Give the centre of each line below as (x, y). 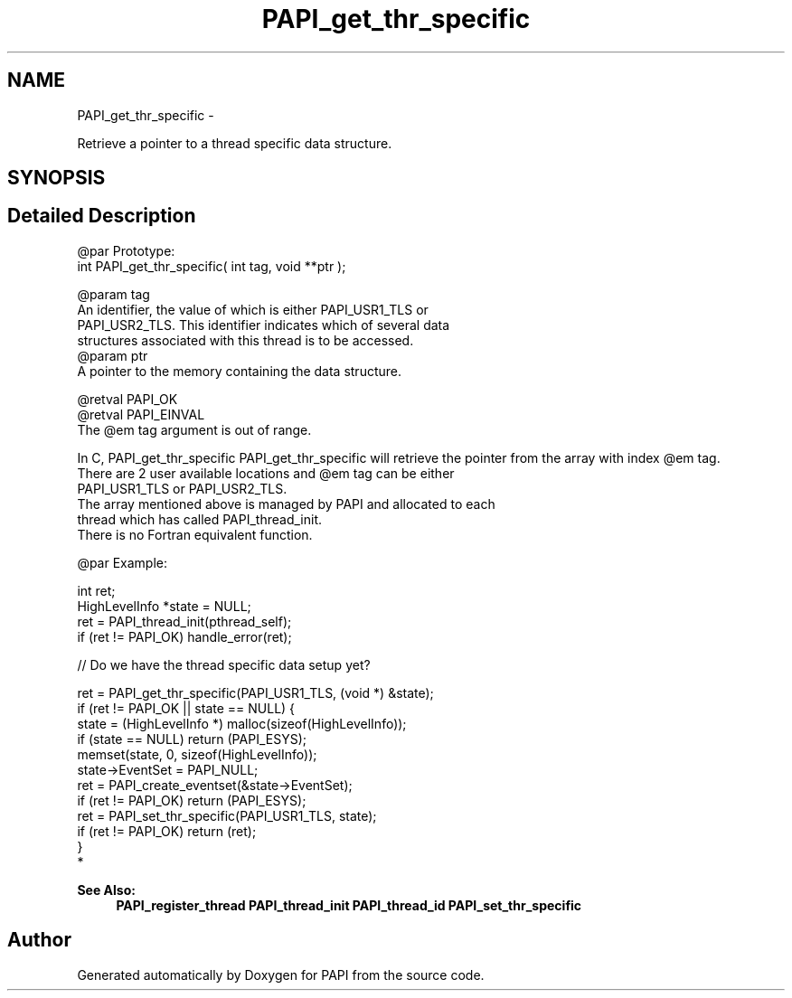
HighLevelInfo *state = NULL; (164, 606)
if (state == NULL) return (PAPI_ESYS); (192, 739)
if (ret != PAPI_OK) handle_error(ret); (184, 636)
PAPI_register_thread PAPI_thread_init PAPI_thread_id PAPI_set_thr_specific (349, 905)
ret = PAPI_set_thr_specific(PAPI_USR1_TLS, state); (227, 815)
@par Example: (123, 562)
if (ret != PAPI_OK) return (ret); (167, 831)
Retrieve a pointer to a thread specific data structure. (235, 143)
